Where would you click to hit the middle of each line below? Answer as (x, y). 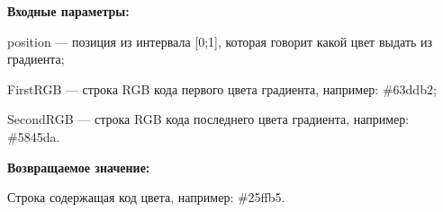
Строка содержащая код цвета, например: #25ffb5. (146, 197)
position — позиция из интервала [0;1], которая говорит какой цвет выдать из (220, 41)
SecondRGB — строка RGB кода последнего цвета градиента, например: (208, 119)
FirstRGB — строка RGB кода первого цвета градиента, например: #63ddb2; (222, 88)
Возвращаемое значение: (79, 167)
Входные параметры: (68, 11)
